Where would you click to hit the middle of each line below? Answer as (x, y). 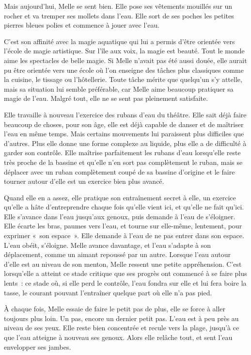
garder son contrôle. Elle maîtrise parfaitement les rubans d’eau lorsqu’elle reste (122, 153)
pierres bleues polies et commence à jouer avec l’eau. (82, 25)
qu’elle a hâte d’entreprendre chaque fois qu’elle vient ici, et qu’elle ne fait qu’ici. (124, 207)
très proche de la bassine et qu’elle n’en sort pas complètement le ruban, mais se (123, 162)
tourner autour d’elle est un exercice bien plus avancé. (84, 181)
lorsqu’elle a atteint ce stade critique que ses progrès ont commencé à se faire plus (125, 273)
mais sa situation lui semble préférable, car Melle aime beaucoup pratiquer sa (119, 89)
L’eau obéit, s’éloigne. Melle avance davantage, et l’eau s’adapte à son (107, 245)
